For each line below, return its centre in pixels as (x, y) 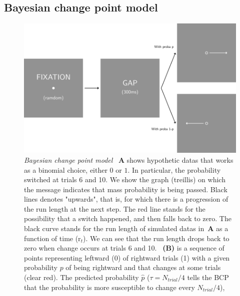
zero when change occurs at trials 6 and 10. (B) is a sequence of (124, 248)
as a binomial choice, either (66, 169)
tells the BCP (208, 277)
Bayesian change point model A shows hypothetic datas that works (129, 159)
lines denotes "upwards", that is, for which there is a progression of (126, 199)
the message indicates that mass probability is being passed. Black (126, 189)
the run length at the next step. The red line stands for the (115, 208)
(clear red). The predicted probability (81, 277)
